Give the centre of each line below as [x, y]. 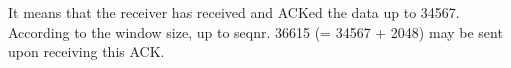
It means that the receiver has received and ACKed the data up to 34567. [234, 12]
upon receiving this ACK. [86, 51]
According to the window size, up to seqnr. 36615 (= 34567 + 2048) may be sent [255, 31]
